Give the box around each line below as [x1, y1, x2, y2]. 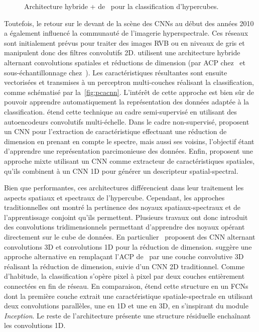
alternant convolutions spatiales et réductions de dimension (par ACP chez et [4, 57, 245, 67]
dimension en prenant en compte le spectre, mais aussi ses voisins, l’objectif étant [4, 136, 254, 146]
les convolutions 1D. [4, 320, 66, 330]
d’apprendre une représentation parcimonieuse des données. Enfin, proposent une [4, 146, 253, 156]
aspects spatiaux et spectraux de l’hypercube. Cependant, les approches [4, 192, 225, 202]
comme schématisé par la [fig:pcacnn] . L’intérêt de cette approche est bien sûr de [4, 86, 254, 97]
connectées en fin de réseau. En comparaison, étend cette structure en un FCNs [4, 281, 248, 291]
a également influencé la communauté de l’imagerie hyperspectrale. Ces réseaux [4, 28, 248, 38]
